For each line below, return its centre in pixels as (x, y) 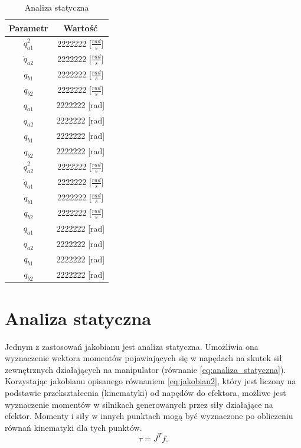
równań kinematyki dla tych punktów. (73, 427)
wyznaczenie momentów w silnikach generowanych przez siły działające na (139, 404)
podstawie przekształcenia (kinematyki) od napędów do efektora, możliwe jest (145, 392)
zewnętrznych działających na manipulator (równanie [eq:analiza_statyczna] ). (145, 369)
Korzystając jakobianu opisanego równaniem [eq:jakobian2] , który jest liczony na (150, 381)
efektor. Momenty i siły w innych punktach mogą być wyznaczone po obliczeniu (149, 416)
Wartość (81, 27)
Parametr (29, 27)
